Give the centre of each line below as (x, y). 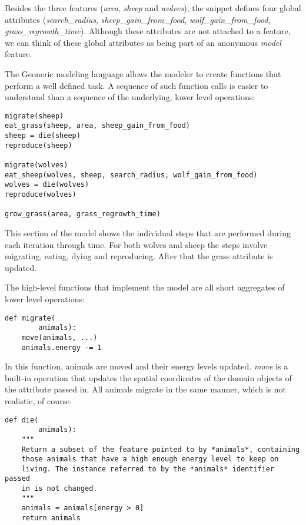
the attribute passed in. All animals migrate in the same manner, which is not (146, 389)
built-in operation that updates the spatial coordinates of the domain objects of (148, 377)
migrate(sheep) (34, 116)
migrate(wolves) (36, 165)
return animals (51, 518)
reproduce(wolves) (41, 194)
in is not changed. (59, 489)
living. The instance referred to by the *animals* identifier (148, 469)
